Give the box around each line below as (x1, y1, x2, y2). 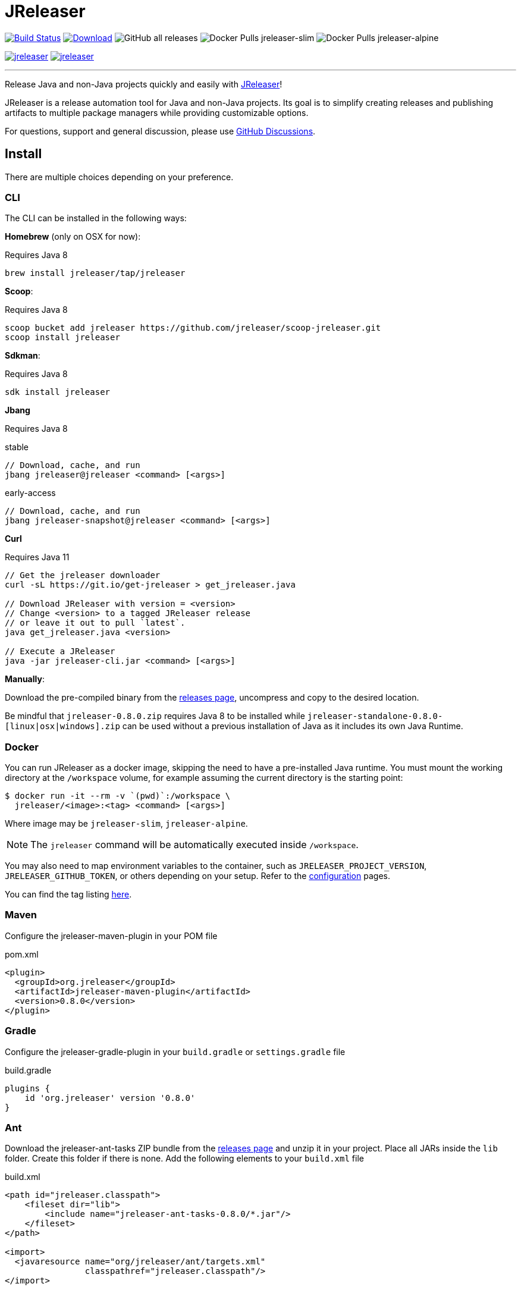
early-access (5, 488, 56, 498)
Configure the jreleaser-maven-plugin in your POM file (5, 930, 218, 941)
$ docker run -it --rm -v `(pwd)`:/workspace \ (5, 791, 231, 801)
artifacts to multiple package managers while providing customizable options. (5, 107, 309, 118)
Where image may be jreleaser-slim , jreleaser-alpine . (5, 818, 248, 829)
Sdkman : (5, 350, 40, 361)
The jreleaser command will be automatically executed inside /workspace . (30, 839, 359, 851)
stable (5, 442, 29, 453)
